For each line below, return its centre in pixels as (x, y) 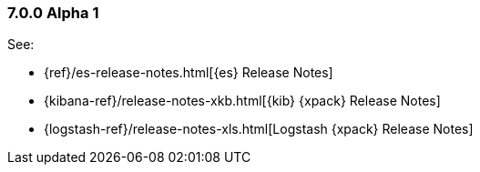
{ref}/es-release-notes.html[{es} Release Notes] (189, 73)
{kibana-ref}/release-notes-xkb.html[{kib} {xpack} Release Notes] (242, 101)
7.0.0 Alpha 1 (53, 13)
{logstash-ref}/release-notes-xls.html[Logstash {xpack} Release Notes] (259, 129)
